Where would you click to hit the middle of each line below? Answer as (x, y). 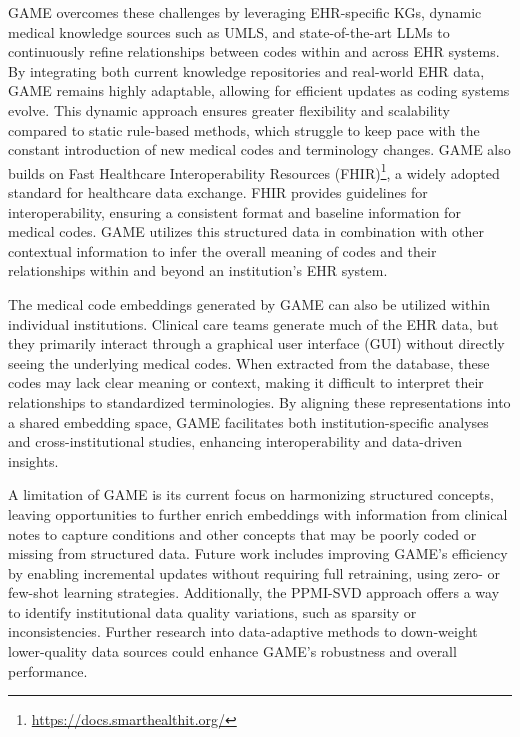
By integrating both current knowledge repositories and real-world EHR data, (246, 70)
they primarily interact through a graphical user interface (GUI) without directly (256, 343)
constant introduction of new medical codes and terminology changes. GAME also (259, 149)
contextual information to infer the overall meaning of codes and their (222, 250)
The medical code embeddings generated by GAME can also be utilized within (249, 303)
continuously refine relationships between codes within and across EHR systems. (254, 51)
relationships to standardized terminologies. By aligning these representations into (259, 401)
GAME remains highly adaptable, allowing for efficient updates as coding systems (259, 90)
